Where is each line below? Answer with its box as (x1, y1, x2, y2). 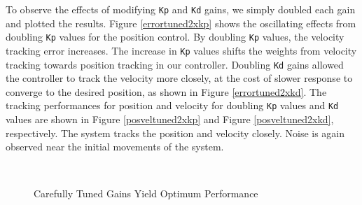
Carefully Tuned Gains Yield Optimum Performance (34, 186, 258, 201)
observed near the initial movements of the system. (6, 139, 224, 154)
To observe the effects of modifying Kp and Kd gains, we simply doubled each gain (6, 2, 356, 16)
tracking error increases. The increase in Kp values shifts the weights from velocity (6, 43, 357, 57)
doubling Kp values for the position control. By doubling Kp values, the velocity (6, 29, 344, 44)
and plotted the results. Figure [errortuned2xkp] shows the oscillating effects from (6, 15, 356, 30)
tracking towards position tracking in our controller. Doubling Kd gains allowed (6, 57, 344, 71)
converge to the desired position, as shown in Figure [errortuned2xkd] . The (6, 84, 327, 99)
